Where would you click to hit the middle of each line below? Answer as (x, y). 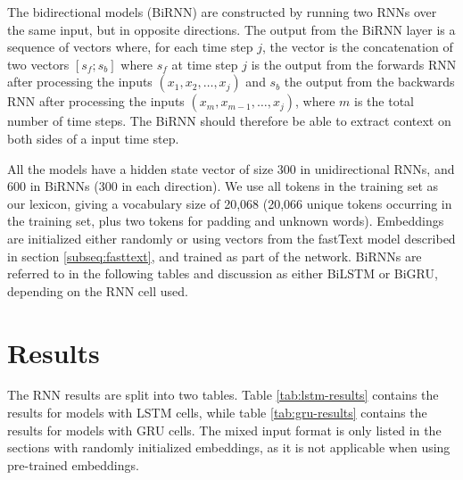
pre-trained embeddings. (73, 464)
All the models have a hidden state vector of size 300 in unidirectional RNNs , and (231, 168)
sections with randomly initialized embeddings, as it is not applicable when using (229, 447)
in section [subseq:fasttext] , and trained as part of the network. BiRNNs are (215, 256)
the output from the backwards (369, 82)
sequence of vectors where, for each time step (130, 47)
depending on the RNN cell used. (98, 290)
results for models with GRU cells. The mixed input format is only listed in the (224, 430)
